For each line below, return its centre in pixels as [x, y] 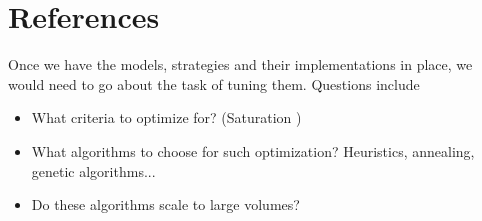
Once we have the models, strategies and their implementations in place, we [240, 64]
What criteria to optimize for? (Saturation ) [166, 117]
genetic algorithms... [93, 170]
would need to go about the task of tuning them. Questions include [214, 83]
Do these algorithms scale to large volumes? [165, 204]
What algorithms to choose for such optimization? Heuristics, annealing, [253, 150]
